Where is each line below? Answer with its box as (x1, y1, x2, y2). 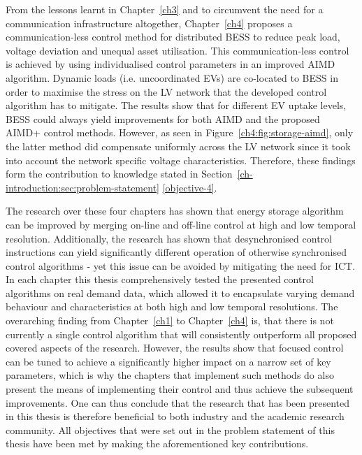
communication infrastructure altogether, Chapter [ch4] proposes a (6, 15, 293, 30)
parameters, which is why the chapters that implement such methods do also (6, 368, 334, 382)
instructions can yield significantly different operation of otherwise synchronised (6, 245, 347, 259)
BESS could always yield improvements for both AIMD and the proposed (6, 111, 320, 126)
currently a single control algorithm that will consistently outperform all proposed (6, 326, 357, 341)
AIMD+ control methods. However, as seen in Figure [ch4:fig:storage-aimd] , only (6, 125, 354, 140)
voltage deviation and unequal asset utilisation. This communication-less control (6, 43, 349, 57)
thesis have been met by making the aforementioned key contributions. (6, 436, 309, 451)
